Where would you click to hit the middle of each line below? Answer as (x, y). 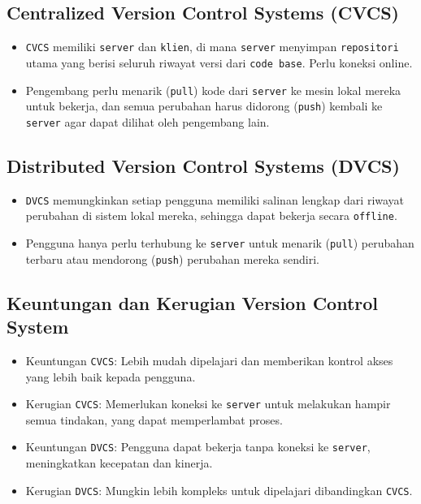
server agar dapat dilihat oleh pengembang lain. (148, 121)
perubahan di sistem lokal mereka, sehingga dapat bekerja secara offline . (211, 215)
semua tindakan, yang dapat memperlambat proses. (154, 419)
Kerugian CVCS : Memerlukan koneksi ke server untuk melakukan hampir (208, 404)
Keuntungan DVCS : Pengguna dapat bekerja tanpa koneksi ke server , (198, 447)
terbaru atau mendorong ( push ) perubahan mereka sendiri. (172, 258)
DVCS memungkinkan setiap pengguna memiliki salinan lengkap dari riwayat (215, 199)
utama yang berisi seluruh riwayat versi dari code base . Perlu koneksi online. (219, 62)
